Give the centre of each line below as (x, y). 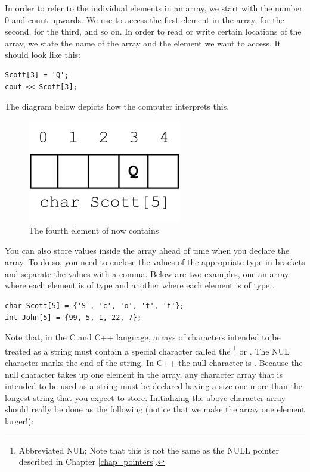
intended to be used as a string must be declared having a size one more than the (154, 386)
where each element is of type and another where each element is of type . (140, 285)
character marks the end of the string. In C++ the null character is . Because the (154, 362)
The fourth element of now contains (94, 230)
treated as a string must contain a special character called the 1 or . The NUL (147, 350)
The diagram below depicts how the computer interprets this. (117, 106)
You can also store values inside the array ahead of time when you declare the (147, 250)
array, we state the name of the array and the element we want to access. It (143, 43)
